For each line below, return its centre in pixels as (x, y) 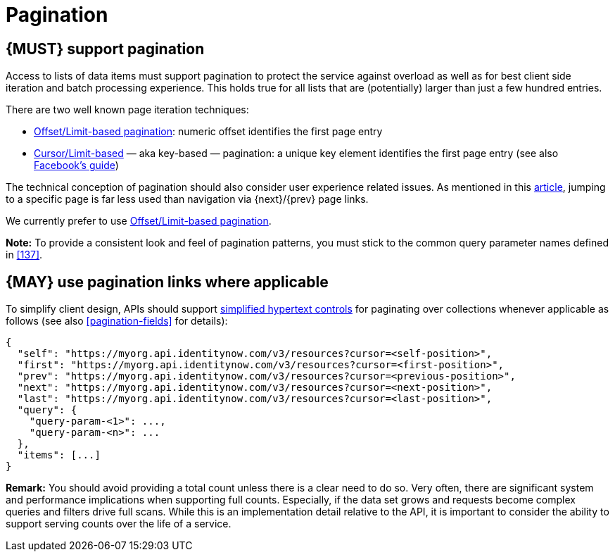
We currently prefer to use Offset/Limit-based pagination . (139, 221)
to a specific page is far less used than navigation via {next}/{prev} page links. (187, 199)
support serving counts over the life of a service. (119, 524)
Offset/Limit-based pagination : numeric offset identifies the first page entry (208, 132)
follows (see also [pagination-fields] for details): (117, 321)
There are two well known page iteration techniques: (127, 110)
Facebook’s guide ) (76, 165)
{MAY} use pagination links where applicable (167, 282)
